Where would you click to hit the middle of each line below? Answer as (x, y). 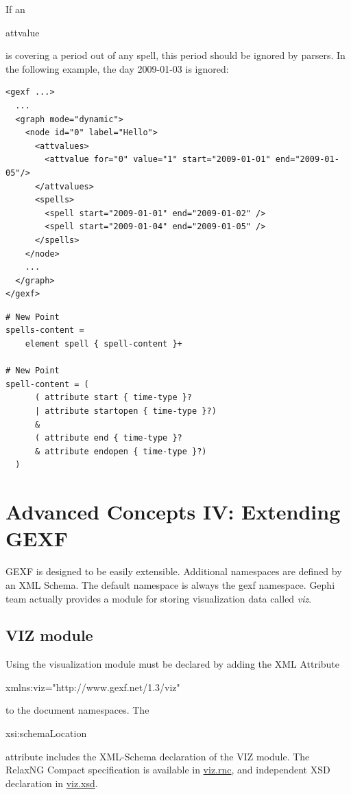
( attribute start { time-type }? (113, 398)
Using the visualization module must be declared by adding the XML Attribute (173, 664)
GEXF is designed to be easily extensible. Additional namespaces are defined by (174, 571)
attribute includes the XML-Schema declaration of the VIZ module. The (158, 756)
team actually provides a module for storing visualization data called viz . (159, 598)
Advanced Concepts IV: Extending (173, 512)
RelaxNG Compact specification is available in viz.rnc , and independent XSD (168, 770)
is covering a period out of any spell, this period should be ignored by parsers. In (175, 55)
